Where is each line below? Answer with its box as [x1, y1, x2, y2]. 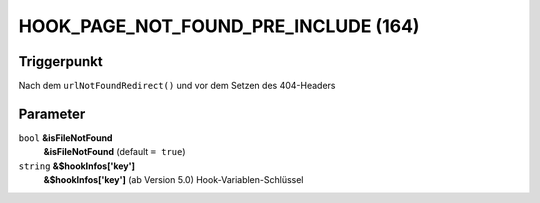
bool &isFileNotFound [18, 131, 113, 144]
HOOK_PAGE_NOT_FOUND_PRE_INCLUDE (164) [18, 15, 420, 37]
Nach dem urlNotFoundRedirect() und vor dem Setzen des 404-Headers [18, 80, 336, 92]
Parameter [18, 105, 86, 122]
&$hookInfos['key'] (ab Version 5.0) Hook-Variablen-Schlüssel [43, 174, 304, 186]
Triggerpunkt [18, 53, 104, 70]
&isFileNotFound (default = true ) [43, 146, 186, 158]
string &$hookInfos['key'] [18, 160, 135, 172]
